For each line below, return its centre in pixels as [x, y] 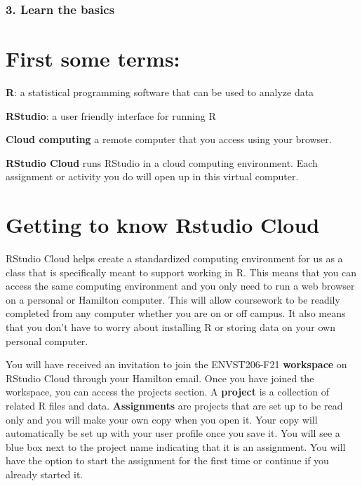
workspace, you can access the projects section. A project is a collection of [167, 392]
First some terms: [93, 59]
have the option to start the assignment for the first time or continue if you [167, 460]
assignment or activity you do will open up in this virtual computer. [152, 176]
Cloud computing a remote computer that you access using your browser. [169, 139]
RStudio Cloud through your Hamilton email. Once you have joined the [160, 378]
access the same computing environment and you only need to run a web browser [180, 286]
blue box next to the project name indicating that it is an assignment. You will [176, 446]
